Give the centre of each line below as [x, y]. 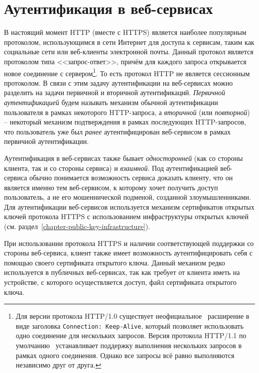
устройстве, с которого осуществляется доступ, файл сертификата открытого [120, 282]
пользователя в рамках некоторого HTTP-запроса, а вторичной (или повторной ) [127, 112]
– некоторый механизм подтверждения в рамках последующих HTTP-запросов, [125, 122]
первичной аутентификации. [47, 141]
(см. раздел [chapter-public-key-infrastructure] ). [77, 226]
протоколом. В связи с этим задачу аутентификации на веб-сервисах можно [119, 82]
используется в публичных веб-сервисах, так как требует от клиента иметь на [122, 272]
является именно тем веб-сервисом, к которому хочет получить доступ [111, 187]
